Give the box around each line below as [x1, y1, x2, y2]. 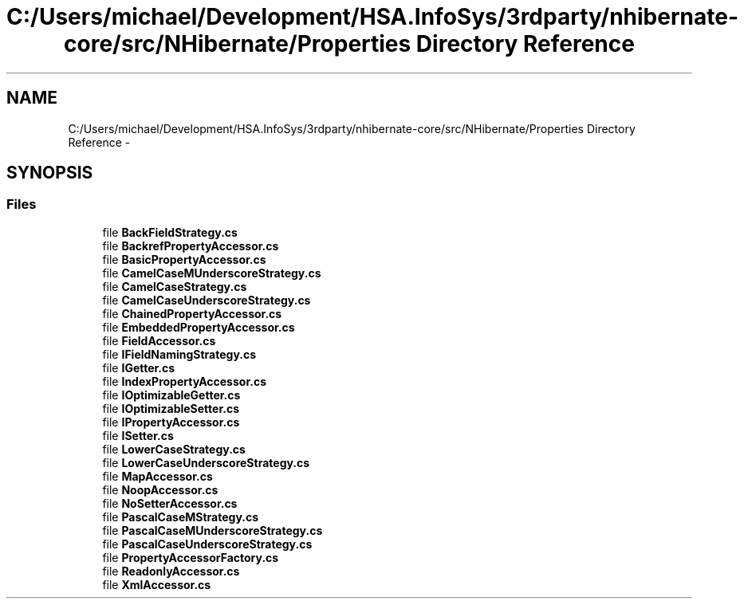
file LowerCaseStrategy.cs [102, 442, 246, 456]
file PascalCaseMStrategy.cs [102, 509, 259, 524]
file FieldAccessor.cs [102, 333, 216, 348]
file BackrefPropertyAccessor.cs [102, 238, 279, 253]
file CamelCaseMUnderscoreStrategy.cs [102, 265, 321, 280]
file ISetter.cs [102, 428, 174, 442]
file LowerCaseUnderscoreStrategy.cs [102, 455, 310, 469]
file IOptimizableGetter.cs [102, 387, 241, 402]
